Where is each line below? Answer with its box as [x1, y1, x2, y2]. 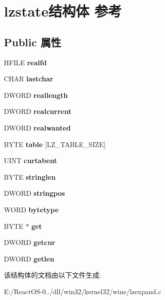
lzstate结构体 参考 [4, 1, 122, 21]
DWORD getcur [4, 237, 55, 247]
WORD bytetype [4, 204, 59, 214]
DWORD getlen [4, 253, 55, 263]
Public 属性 [4, 34, 61, 49]
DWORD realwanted [4, 122, 71, 132]
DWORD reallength [4, 90, 68, 100]
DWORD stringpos [4, 188, 65, 198]
